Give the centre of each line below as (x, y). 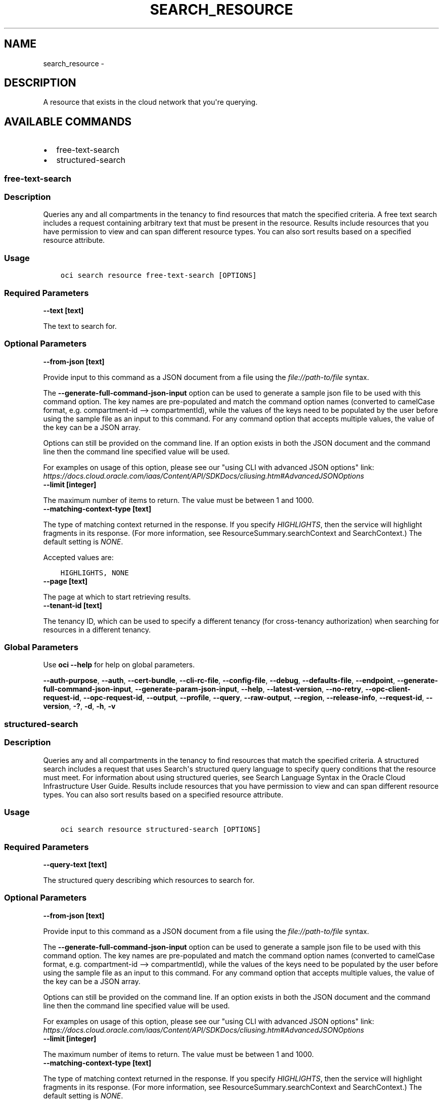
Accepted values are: (78, 557)
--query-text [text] (75, 865)
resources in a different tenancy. (97, 629)
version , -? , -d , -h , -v (79, 706)
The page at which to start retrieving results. (117, 597)
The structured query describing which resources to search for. (149, 880)
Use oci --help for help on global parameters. (119, 665)
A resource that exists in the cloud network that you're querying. (150, 102)
